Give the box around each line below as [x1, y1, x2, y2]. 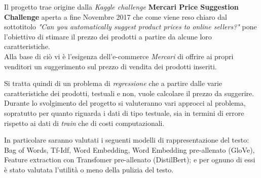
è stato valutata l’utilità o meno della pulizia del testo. [4, 164, 174, 174]
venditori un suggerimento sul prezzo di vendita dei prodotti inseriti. [4, 61, 217, 71]
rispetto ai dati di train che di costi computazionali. [4, 117, 165, 128]
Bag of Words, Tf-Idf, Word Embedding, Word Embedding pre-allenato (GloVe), [4, 144, 255, 155]
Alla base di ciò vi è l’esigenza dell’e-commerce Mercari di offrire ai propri [4, 51, 234, 61]
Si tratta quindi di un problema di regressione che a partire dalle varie [4, 78, 222, 88]
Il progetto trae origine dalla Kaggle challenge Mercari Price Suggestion [4, 2, 239, 12]
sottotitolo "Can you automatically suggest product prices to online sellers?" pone [4, 21, 257, 32]
